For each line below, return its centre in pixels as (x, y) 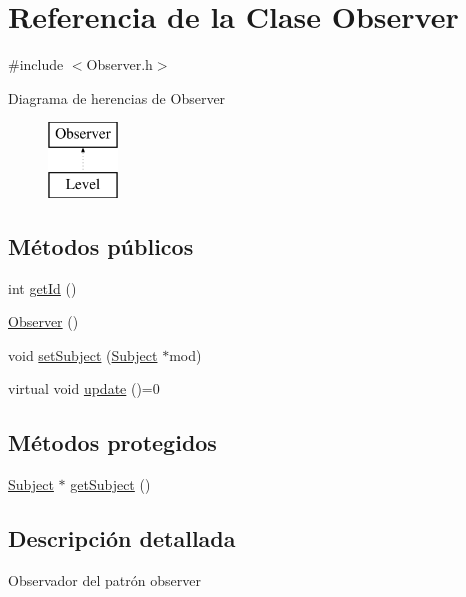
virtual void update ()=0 (84, 388)
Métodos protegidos (112, 442)
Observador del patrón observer (104, 580)
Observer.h (119, 64)
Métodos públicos (101, 245)
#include (36, 64)
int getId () (42, 287)
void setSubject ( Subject (83, 354)
